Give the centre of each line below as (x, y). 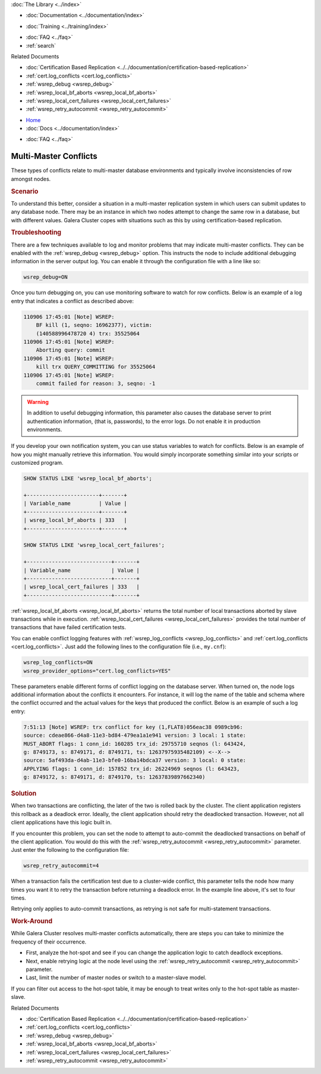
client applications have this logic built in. (62, 823)
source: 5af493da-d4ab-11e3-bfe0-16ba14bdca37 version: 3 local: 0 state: (135, 760)
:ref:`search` (41, 45)
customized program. (37, 463)
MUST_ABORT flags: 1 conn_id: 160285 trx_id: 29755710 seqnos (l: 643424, (135, 744)
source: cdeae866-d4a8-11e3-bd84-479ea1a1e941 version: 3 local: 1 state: (135, 735)
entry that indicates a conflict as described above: (72, 301)
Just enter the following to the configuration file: (70, 850)
